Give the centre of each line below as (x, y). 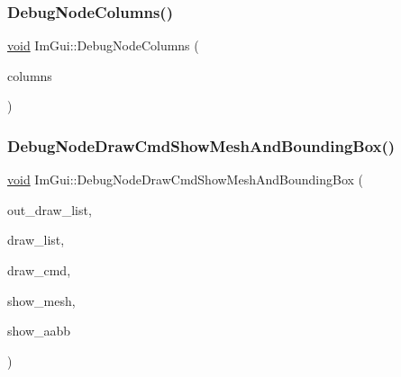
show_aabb (39, 331)
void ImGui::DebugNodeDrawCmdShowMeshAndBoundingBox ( (186, 180)
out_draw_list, (50, 209)
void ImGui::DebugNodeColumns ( (103, 45)
